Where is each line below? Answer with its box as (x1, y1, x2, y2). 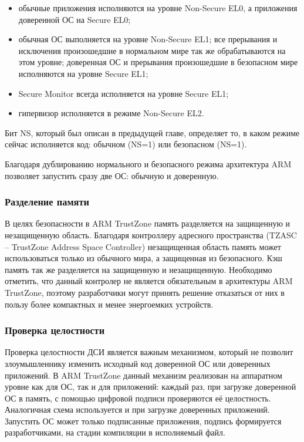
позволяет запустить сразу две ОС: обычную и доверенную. (5, 169, 219, 181)
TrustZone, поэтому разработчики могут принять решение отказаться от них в (5, 286, 285, 298)
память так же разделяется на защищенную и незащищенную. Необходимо (5, 263, 272, 275)
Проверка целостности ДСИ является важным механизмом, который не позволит (5, 346, 293, 358)
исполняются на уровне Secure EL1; (18, 67, 148, 79)
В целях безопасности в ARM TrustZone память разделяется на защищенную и (5, 217, 291, 230)
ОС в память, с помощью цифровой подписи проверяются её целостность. (5, 392, 271, 404)
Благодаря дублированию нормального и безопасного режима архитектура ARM (5, 157, 292, 170)
